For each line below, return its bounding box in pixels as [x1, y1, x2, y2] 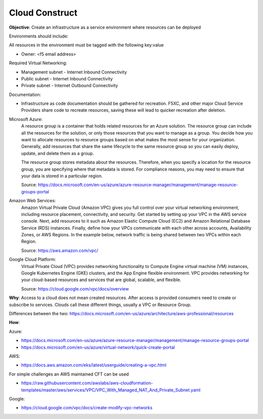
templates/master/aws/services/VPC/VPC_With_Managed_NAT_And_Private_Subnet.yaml [21, 387, 201, 393]
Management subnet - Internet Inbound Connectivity [21, 69, 127, 75]
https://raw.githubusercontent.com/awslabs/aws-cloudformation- [21, 380, 153, 386]
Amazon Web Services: [9, 198, 56, 204]
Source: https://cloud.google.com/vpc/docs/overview [21, 286, 129, 292]
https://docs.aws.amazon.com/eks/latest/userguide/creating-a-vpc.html [21, 362, 167, 368]
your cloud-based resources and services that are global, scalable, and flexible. [21, 277, 181, 283]
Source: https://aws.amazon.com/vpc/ [21, 248, 98, 253]
